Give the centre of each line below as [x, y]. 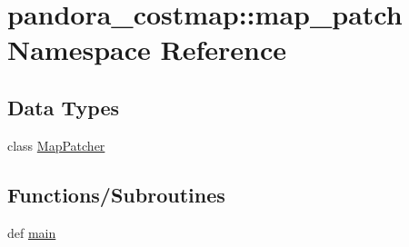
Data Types [63, 107]
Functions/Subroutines [116, 194]
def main [32, 232]
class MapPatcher [56, 145]
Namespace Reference [147, 49]
